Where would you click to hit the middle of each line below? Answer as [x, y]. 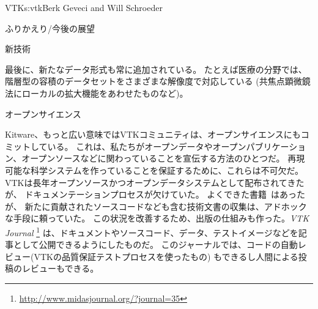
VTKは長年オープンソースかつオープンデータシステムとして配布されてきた [155, 182]
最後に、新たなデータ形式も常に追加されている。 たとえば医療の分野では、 [156, 69]
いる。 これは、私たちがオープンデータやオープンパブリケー [168, 146]
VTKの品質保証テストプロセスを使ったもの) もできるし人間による [166, 256]
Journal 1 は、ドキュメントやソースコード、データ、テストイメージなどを [152, 231]
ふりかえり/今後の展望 [50, 28]
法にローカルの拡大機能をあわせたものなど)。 [97, 93]
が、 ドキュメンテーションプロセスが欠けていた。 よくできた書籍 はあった [155, 194]
